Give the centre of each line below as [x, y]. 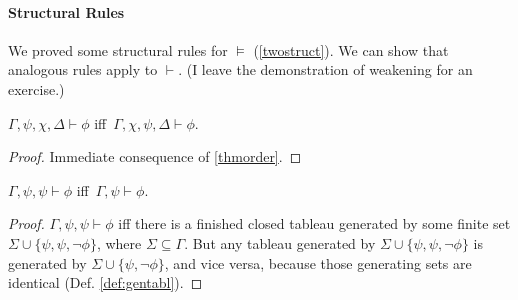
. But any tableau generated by [280, 242]
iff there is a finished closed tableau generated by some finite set [314, 223]
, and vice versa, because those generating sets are [318, 262]
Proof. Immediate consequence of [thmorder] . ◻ [155, 156]
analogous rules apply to [83, 69]
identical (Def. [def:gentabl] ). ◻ [105, 282]
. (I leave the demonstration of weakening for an [325, 69]
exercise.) [36, 88]
